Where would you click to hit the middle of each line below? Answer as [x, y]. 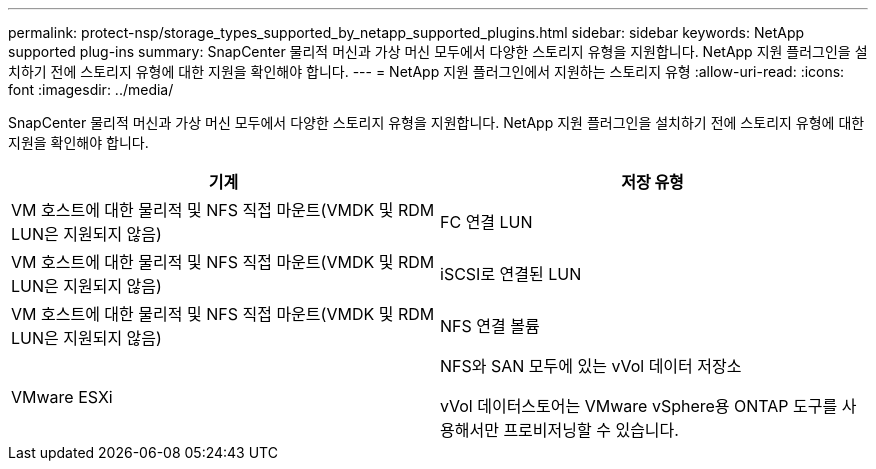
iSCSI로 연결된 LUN [511, 274]
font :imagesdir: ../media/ [91, 89]
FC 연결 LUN [486, 222]
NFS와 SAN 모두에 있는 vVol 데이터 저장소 [591, 366]
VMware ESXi [62, 397]
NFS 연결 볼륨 [490, 326]
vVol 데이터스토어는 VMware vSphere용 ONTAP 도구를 [639, 406]
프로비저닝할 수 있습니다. [591, 430]
